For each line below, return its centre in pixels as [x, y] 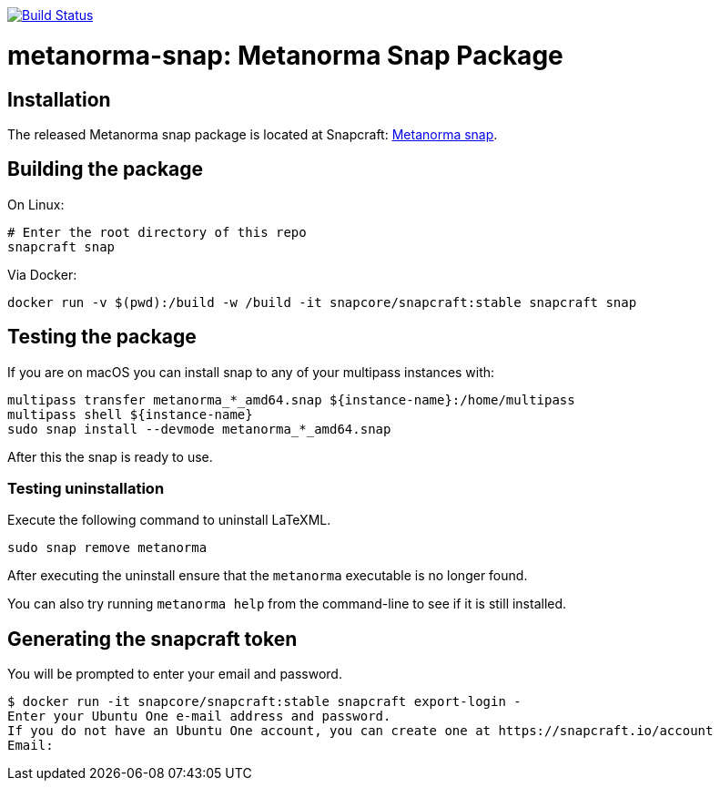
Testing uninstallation [86, 488]
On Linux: [36, 204]
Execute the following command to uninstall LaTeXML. [169, 520]
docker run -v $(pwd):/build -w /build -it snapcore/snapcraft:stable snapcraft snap [322, 302]
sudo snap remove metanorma [107, 548]
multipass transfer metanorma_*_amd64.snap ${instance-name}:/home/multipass [291, 399]
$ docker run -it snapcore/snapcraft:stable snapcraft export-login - [264, 702]
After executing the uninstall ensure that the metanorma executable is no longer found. [268, 576]
